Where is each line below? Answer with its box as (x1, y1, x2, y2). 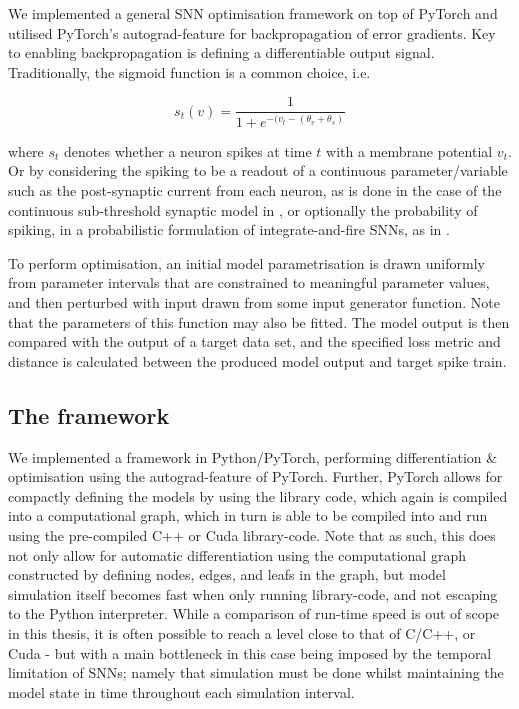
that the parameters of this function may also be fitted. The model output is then (8, 311, 510, 332)
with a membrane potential (326, 140, 493, 161)
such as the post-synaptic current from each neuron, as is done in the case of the (8, 180, 502, 201)
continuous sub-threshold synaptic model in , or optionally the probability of (8, 199, 478, 220)
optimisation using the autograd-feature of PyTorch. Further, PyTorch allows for (8, 466, 503, 487)
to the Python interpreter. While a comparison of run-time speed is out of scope (8, 603, 500, 624)
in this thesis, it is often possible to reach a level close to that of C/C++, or (8, 622, 476, 643)
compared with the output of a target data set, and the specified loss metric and (8, 331, 501, 352)
